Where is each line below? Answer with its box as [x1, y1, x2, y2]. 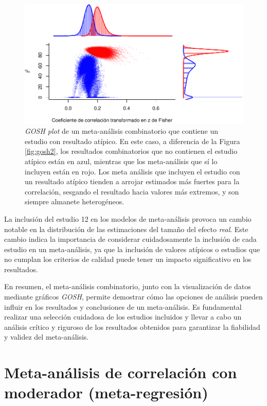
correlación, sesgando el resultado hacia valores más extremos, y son [25, 186, 239, 197]
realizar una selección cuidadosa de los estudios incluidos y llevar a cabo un [4, 311, 242, 322]
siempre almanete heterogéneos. [25, 196, 124, 207]
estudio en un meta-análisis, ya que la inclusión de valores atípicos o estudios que [4, 243, 260, 254]
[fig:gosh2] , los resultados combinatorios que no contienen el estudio [25, 146, 238, 156]
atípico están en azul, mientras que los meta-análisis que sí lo [25, 155, 218, 166]
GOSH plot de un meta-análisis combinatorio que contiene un [25, 126, 218, 136]
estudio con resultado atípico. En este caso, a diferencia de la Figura [25, 135, 240, 146]
